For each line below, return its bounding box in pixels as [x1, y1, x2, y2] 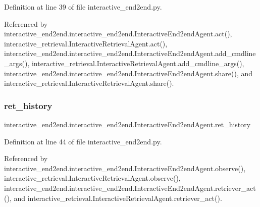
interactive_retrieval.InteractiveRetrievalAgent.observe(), [4, 173, 181, 183]
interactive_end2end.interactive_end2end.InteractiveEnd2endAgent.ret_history [4, 119, 251, 129]
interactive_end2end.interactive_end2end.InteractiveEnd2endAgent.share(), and [4, 68, 253, 78]
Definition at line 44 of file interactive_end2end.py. [4, 136, 162, 146]
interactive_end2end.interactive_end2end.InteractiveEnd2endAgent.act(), [4, 28, 232, 39]
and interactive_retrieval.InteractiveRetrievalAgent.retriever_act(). [14, 192, 222, 203]
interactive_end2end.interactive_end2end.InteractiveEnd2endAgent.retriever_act [4, 182, 256, 193]
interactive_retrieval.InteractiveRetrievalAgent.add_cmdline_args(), [31, 58, 244, 68]
